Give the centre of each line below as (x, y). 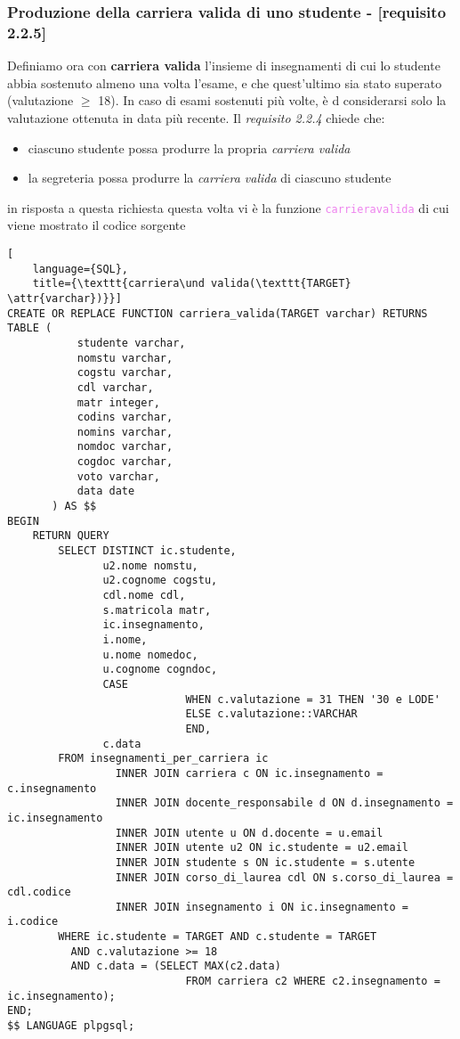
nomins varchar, (125, 432)
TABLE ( (30, 328)
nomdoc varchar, (125, 447)
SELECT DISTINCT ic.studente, (147, 551)
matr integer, (118, 402)
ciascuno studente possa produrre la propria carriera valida (189, 147)
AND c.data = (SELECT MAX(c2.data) (176, 966)
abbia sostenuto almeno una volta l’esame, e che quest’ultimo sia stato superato (225, 82)
